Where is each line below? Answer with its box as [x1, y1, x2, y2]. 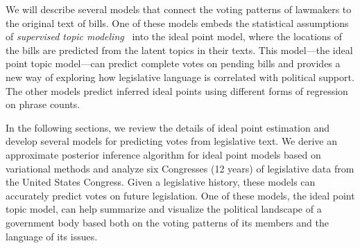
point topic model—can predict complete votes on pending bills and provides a [6, 56, 341, 71]
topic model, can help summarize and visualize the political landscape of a [6, 202, 322, 216]
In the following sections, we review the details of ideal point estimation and [6, 120, 329, 134]
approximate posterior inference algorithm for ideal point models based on [6, 147, 321, 161]
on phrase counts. [6, 97, 80, 112]
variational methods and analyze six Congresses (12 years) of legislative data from [6, 161, 354, 175]
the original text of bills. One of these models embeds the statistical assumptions [6, 15, 349, 30]
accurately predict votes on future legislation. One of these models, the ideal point [6, 188, 355, 202]
